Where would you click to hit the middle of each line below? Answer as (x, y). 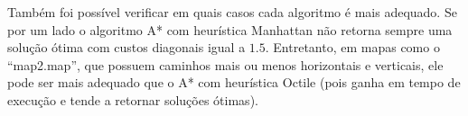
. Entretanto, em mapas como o (352, 47)
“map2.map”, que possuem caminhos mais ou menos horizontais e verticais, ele (225, 64)
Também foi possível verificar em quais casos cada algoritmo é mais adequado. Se (232, 12)
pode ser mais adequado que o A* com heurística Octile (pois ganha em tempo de (234, 82)
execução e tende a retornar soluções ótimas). (133, 99)
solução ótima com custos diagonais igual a (126, 47)
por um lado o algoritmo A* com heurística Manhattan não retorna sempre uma (230, 29)
